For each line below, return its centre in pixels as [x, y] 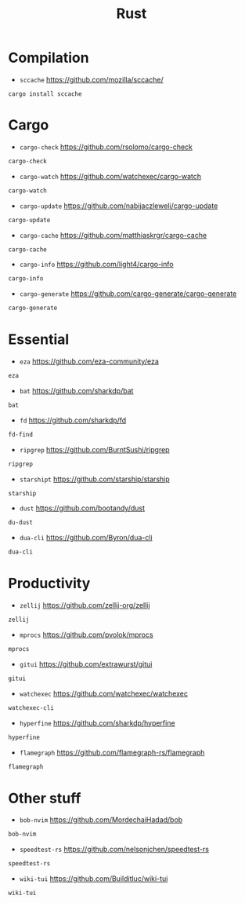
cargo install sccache [45, 94]
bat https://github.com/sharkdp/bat [76, 390]
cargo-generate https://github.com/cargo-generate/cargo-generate [128, 294]
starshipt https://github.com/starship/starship [94, 479]
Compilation [49, 58]
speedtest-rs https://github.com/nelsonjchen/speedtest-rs [114, 850]
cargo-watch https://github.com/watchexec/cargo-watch [110, 176]
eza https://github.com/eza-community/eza [89, 361]
